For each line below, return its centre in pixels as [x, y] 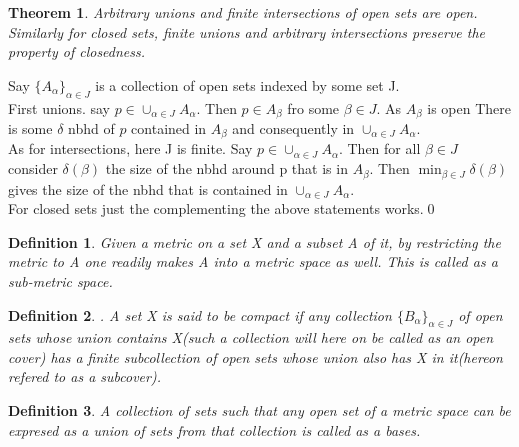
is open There [469, 107]
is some [30, 128]
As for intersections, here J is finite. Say [130, 148]
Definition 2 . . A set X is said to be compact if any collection [200, 314]
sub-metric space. [60, 280]
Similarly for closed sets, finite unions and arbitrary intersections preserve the [247, 31]
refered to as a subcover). [84, 376]
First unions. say [59, 107]
